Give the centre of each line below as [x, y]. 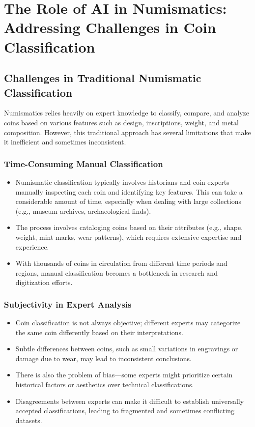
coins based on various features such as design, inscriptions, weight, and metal [121, 122]
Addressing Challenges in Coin [110, 27]
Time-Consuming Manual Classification [84, 163]
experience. [32, 246]
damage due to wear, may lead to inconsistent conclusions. [103, 358]
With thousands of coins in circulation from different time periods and [121, 263]
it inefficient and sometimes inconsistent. [65, 142]
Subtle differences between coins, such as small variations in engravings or [127, 349]
